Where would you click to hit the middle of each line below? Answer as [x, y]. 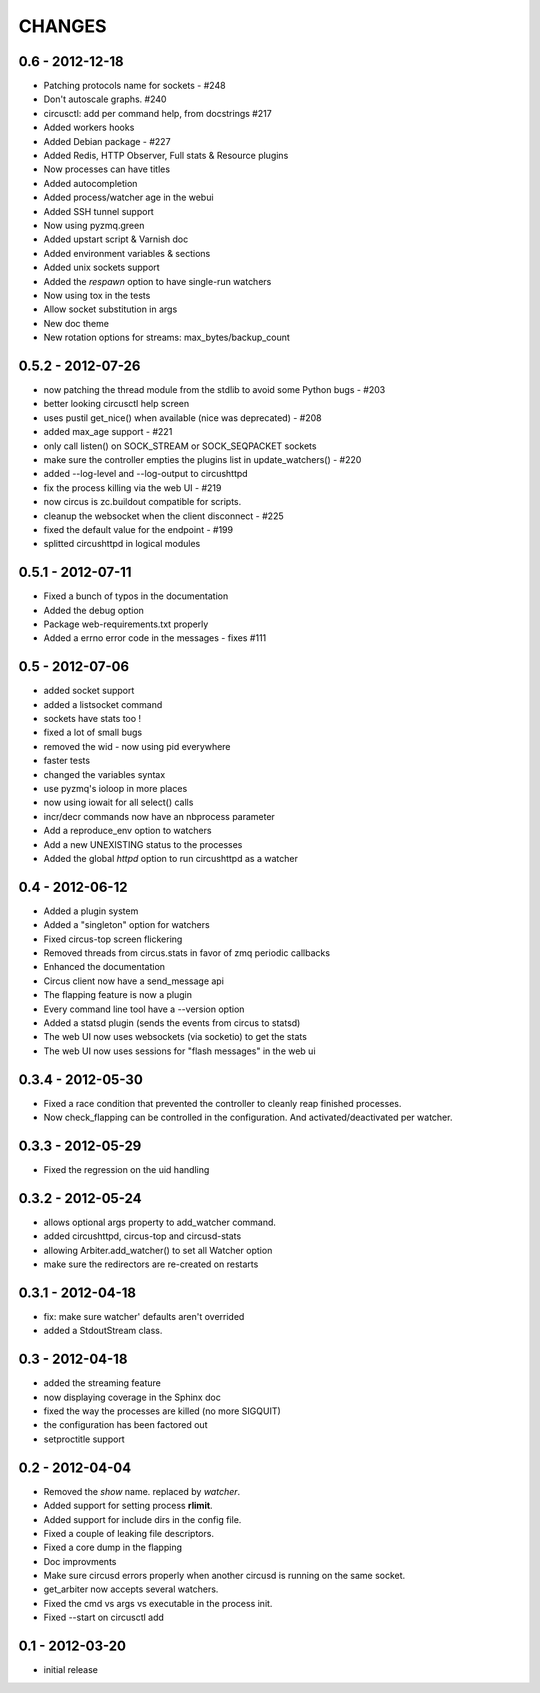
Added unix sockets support [101, 267]
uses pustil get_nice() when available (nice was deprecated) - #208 [182, 417]
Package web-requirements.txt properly [126, 624]
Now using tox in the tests [97, 295]
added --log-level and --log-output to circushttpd [146, 474]
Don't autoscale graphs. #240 [105, 99]
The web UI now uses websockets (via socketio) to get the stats [175, 1037]
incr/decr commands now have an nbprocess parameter [159, 816]
